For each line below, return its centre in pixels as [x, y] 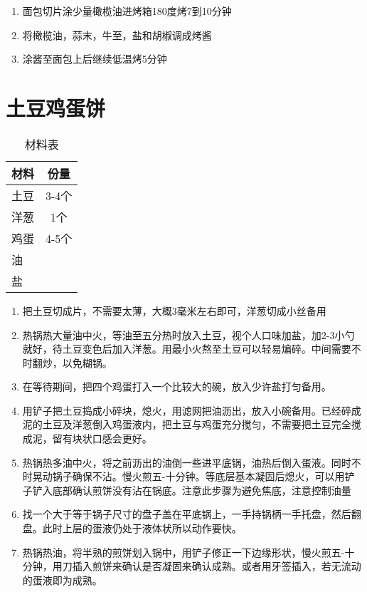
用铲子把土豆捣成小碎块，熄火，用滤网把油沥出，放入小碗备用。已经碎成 [192, 410]
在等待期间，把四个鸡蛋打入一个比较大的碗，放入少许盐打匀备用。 [177, 386]
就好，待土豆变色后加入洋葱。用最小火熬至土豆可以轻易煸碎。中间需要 [187, 349]
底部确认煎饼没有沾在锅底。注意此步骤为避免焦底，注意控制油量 [202, 490]
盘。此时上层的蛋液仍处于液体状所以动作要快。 [132, 528]
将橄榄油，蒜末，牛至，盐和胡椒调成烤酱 [117, 35]
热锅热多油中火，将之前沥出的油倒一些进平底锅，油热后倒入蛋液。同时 [187, 462]
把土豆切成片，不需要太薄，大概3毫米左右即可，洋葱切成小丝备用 [174, 310]
